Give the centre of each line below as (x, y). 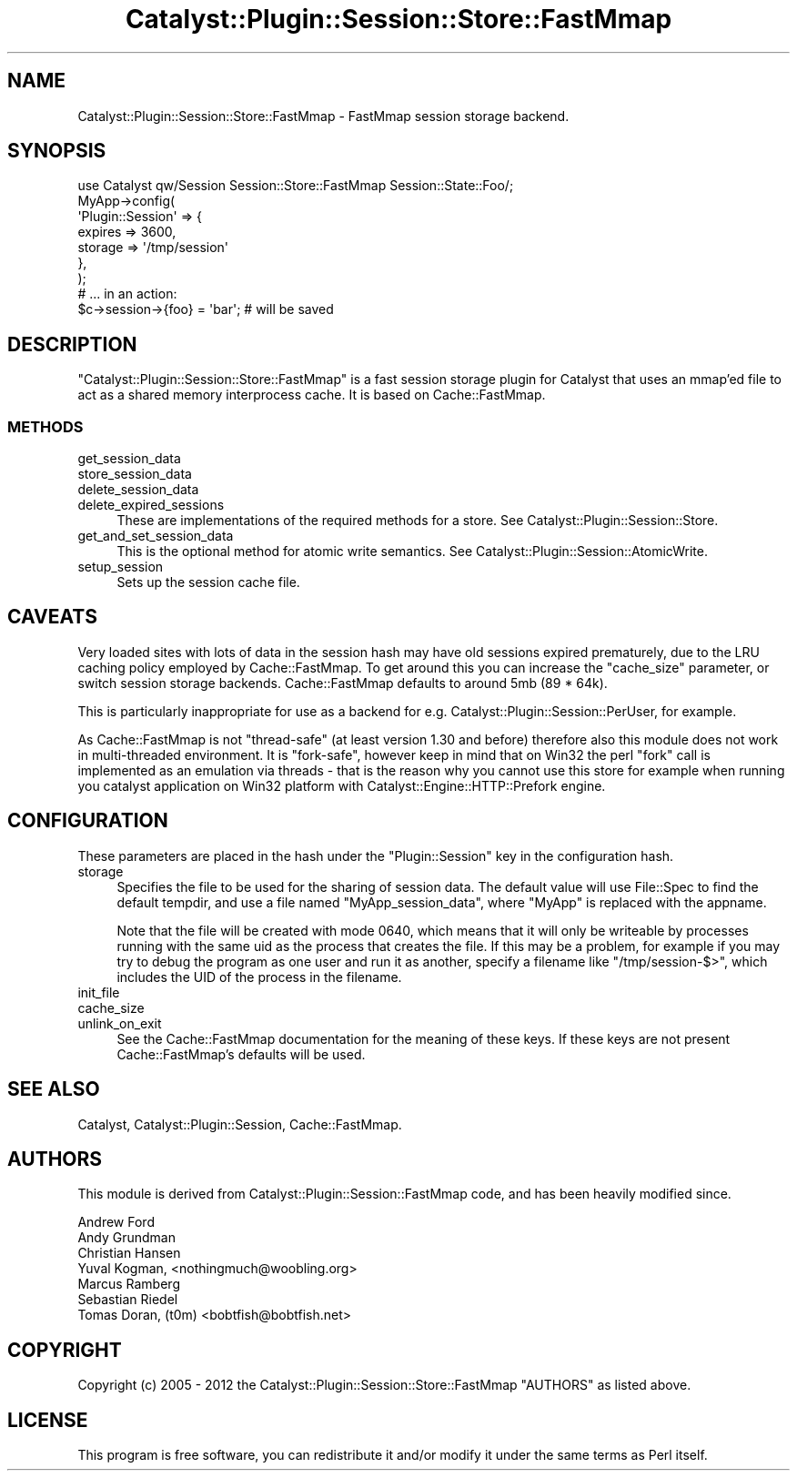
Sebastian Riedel (128, 1300)
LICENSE (48, 1420)
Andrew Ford (116, 1222)
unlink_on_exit (120, 1023)
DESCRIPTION (72, 344)
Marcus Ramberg (129, 1284)
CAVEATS (52, 617)
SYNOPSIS (57, 151)
